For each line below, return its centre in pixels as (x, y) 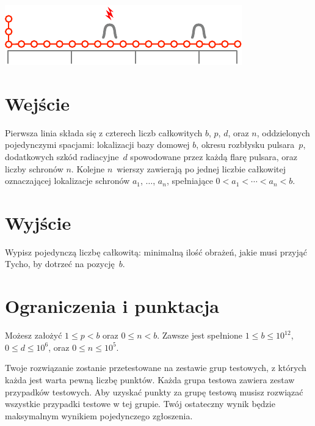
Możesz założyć (34, 335)
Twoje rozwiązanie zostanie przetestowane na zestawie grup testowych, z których (156, 368)
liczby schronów (34, 168)
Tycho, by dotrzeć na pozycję (60, 264)
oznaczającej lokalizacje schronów (67, 181)
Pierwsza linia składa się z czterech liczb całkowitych (104, 132)
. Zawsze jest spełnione (200, 335)
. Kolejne (88, 168)
